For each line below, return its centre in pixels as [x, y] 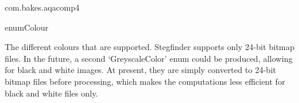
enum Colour [27, 27]
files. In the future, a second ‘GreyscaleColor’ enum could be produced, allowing [149, 58]
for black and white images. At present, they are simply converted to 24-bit [140, 70]
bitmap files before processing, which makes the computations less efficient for [145, 81]
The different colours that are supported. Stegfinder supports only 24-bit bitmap [150, 47]
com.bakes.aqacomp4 [42, 7]
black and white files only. [51, 93]
